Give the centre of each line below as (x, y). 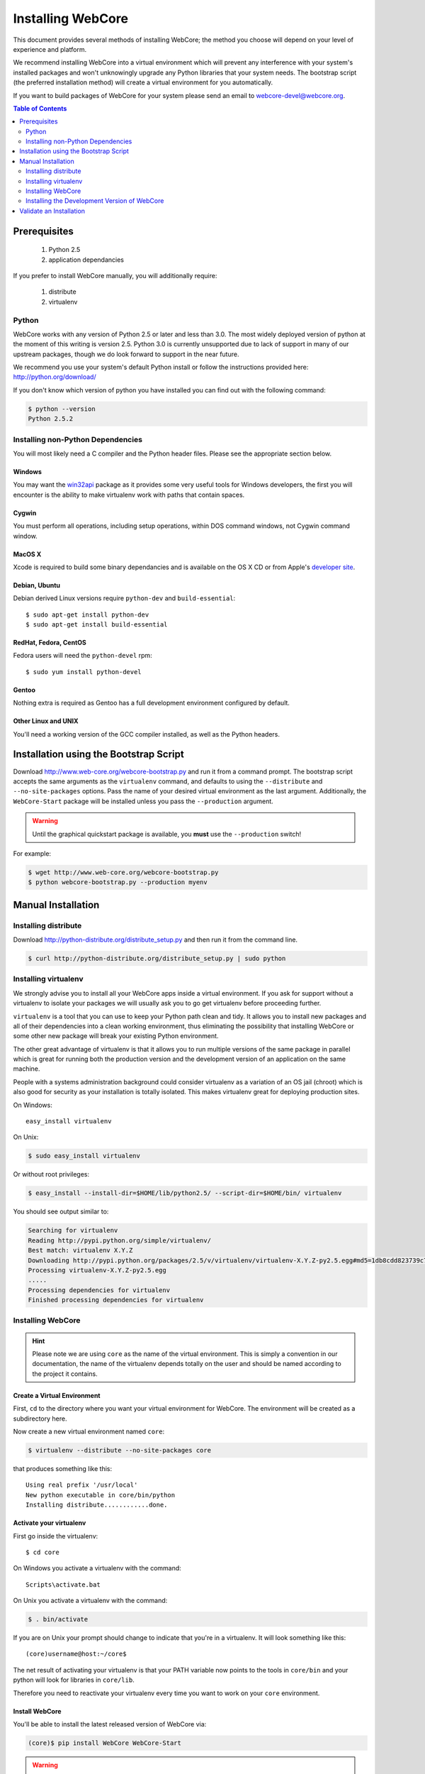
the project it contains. (65, 1374)
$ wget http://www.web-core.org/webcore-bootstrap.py (123, 872)
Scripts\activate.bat (63, 1585)
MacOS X (27, 554)
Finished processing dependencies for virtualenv (116, 1300)
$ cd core (42, 1552)
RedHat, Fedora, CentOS (50, 643)
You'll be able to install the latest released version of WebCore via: (110, 1724)
